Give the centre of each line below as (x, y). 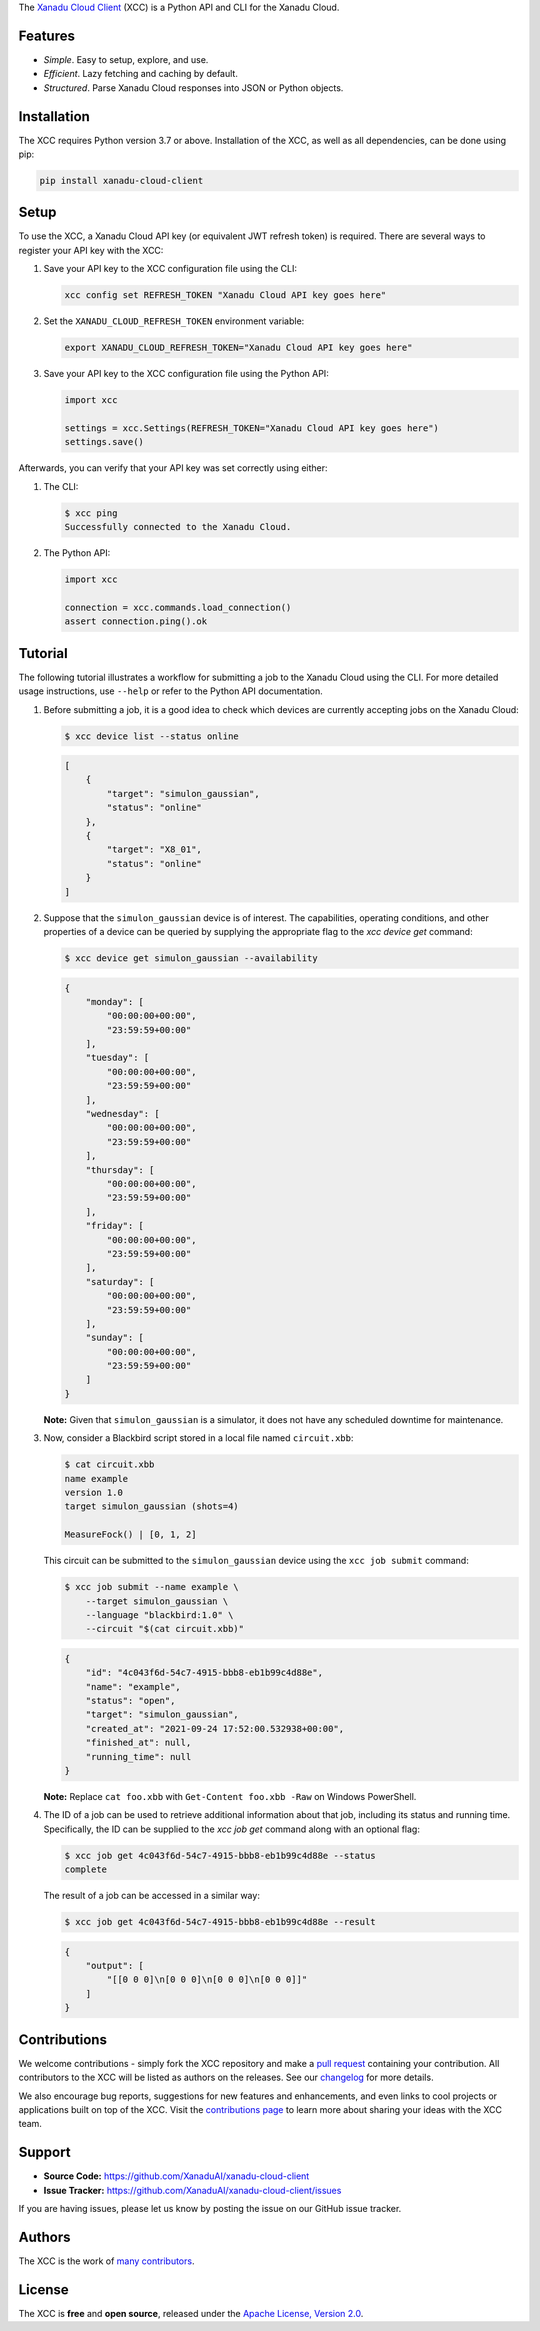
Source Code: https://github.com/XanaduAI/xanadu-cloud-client (176, 2176)
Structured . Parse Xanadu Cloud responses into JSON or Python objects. (193, 87)
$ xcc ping (91, 513)
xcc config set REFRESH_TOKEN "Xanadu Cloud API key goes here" (225, 295)
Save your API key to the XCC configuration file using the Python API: (186, 374)
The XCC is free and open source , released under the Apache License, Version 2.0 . (191, 2313)
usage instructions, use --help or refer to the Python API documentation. (171, 691)
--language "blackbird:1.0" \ (159, 1614)
